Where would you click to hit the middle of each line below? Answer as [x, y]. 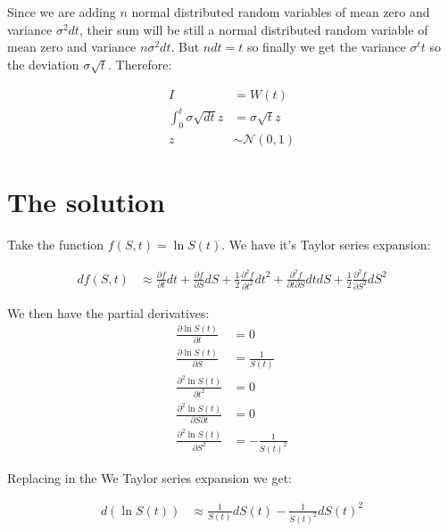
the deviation [43, 64]
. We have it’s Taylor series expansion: [326, 245]
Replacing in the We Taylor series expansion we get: [149, 477]
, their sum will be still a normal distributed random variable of [253, 29]
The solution [86, 202]
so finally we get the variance [326, 47]
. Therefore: [140, 64]
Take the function [56, 245]
